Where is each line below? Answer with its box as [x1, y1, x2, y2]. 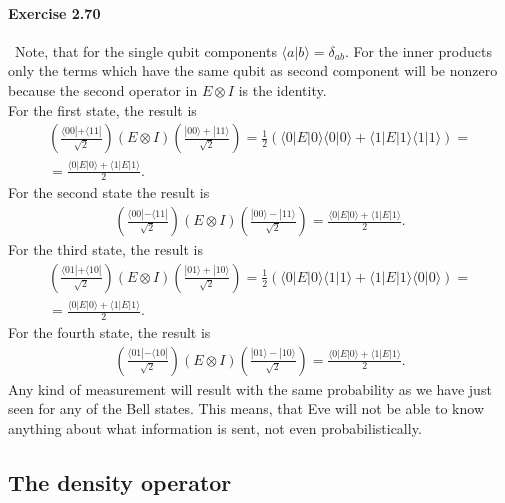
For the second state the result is [8, 182, 210, 203]
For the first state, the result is [8, 99, 197, 120]
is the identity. [238, 79, 327, 100]
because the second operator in [8, 79, 198, 100]
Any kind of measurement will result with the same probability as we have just [8, 378, 492, 399]
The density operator [8, 466, 232, 497]
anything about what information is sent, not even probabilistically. [8, 417, 422, 438]
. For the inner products [344, 40, 492, 61]
